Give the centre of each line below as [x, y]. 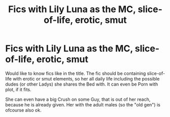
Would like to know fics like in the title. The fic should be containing [76, 73]
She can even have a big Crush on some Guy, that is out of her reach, [78, 99]
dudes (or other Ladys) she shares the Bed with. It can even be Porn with [82, 84]
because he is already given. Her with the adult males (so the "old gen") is [83, 104]
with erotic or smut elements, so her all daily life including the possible [86, 79]
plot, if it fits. [18, 89]
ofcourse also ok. [23, 110]
